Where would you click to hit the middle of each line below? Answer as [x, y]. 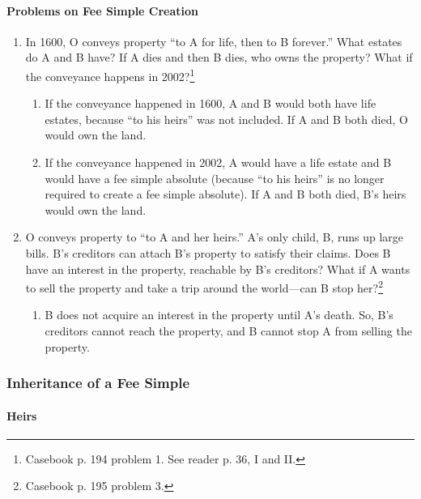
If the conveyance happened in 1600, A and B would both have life [210, 103]
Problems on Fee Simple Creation [103, 10]
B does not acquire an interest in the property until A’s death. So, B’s [219, 315]
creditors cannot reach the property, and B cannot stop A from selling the [228, 331]
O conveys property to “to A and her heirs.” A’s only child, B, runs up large [215, 237]
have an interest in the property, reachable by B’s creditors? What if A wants [218, 269]
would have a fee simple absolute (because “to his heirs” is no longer [215, 178]
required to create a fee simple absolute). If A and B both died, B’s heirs [225, 194]
